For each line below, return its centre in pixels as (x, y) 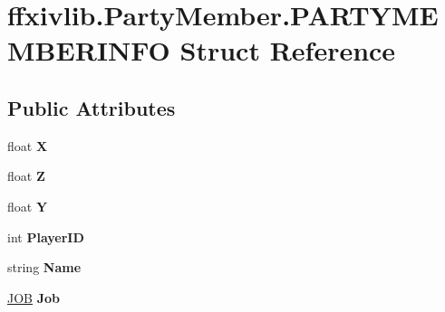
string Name (44, 267)
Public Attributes (92, 107)
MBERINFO (89, 50)
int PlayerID (46, 236)
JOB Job (34, 297)
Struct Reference (288, 50)
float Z (26, 176)
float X (28, 145)
